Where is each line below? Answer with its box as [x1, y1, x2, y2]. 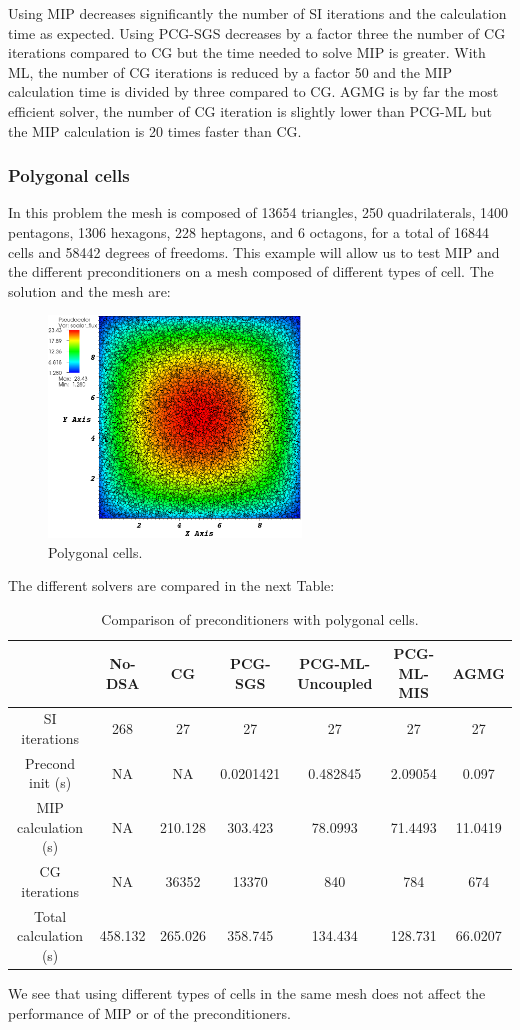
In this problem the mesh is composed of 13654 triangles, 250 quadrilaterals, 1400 [8, 202, 508, 223]
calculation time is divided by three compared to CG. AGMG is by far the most [8, 81, 499, 102]
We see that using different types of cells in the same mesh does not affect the [8, 982, 486, 1003]
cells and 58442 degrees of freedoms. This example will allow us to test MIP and [8, 241, 500, 262]
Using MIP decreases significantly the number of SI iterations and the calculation [8, 3, 507, 23]
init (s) [29, 772, 72, 793]
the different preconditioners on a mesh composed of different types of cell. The [8, 261, 494, 282]
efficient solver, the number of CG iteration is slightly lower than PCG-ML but [8, 100, 492, 121]
